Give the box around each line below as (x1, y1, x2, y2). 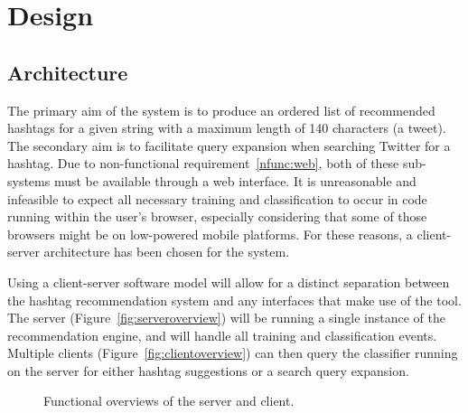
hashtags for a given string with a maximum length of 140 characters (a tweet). (7, 118, 446, 137)
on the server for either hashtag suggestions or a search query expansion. (7, 361, 409, 380)
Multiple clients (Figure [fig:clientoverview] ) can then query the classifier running (7, 343, 458, 362)
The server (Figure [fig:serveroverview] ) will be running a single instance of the (7, 308, 445, 327)
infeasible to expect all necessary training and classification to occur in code (7, 189, 427, 208)
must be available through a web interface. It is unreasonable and (53, 171, 417, 190)
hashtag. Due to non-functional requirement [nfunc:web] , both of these (7, 154, 399, 173)
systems (7, 171, 51, 190)
